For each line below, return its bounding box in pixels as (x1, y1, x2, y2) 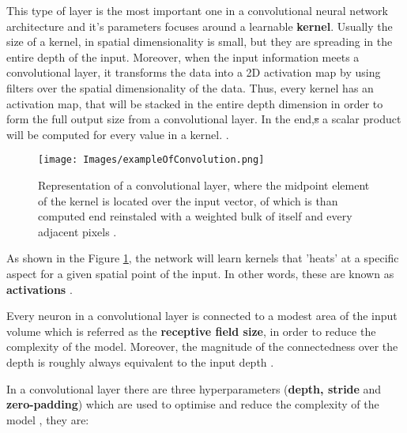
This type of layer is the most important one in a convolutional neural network (6, 2, 388, 18)
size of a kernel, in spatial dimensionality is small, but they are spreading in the (6, 33, 393, 50)
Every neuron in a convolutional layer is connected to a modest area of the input (6, 307, 398, 324)
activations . (6, 281, 73, 297)
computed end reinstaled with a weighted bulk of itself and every (38, 208, 352, 224)
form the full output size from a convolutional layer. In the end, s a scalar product (6, 111, 401, 127)
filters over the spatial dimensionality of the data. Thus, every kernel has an (6, 79, 374, 96)
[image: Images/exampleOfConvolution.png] (38, 154, 265, 166)
